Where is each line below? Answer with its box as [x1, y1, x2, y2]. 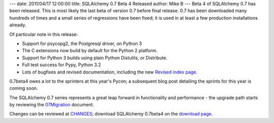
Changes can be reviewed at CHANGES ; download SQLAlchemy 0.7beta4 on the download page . [9, 111, 213, 117]
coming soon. [9, 85, 38, 91]
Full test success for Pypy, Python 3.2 [22, 62, 101, 68]
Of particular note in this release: [9, 31, 78, 37]
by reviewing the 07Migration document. [9, 102, 94, 108]
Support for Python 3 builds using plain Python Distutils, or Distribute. [22, 55, 167, 61]
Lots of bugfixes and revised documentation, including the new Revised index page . [22, 69, 198, 75]
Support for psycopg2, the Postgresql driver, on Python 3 [22, 40, 142, 47]
